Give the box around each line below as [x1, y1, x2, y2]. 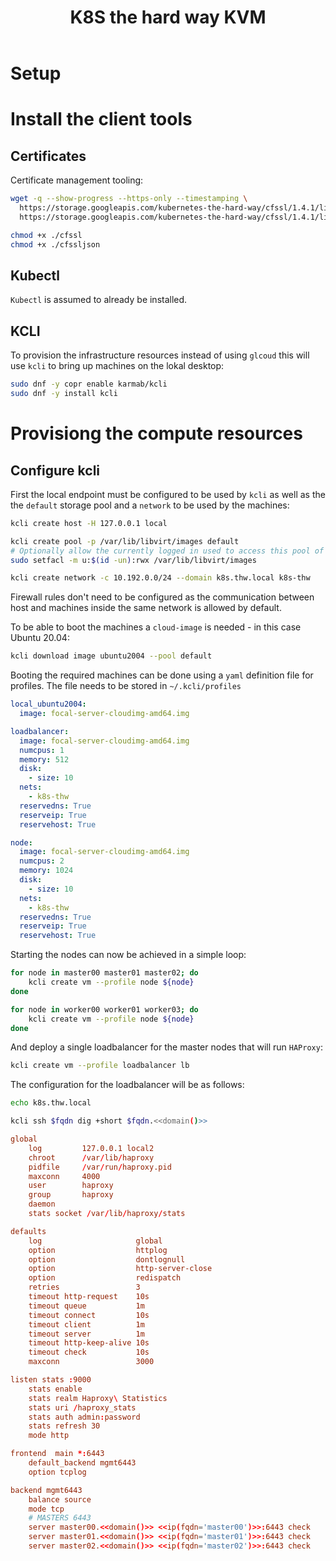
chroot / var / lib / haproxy [28, 1152, 155, 1163]
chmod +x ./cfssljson [10, 239, 101, 250]
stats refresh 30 [28, 1421, 101, 1431]
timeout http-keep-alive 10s [28, 1338, 150, 1348]
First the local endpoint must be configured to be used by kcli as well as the [10, 488, 326, 500]
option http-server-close [28, 1264, 213, 1274]
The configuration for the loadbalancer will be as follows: [10, 1079, 245, 1091]
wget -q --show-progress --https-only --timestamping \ [10, 194, 248, 204]
